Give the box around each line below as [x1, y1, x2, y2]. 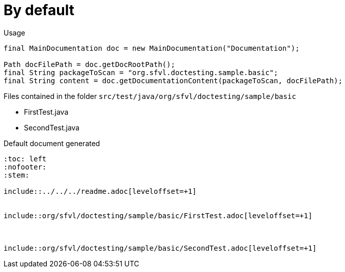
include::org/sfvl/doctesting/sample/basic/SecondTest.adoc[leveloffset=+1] [4, 244, 317, 252]
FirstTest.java [24, 107, 69, 116]
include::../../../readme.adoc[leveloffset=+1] [4, 187, 197, 195]
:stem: [4, 171, 30, 179]
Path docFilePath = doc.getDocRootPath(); [4, 60, 176, 69]
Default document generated [4, 139, 100, 148]
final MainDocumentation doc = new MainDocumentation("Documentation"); [4, 44, 300, 52]
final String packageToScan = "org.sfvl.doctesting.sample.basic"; [4, 68, 278, 77]
